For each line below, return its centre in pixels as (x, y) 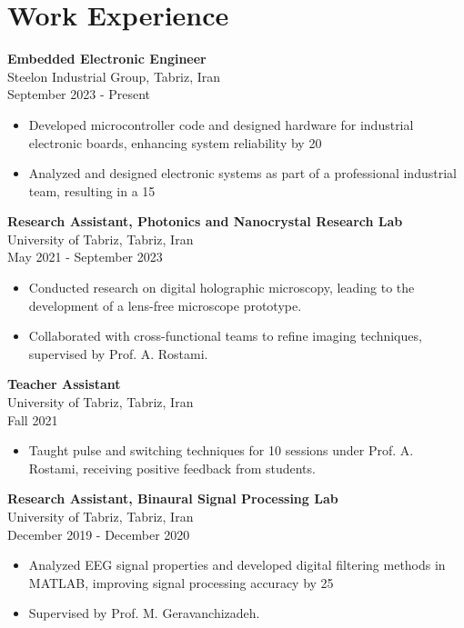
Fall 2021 (33, 419)
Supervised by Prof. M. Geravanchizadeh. (144, 613)
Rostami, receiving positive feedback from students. (172, 468)
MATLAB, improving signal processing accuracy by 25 (181, 582)
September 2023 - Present (79, 94)
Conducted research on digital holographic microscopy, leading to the (222, 288)
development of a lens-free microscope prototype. (165, 305)
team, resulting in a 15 (92, 190)
